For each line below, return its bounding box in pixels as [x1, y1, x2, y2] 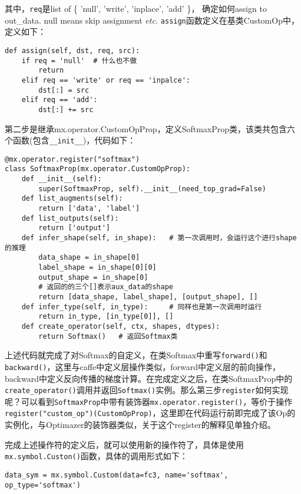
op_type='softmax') [5, 480, 81, 489]
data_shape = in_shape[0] [38, 253, 140, 262]
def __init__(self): [21, 175, 102, 184]
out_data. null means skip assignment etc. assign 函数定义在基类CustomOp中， [5, 14, 299, 26]
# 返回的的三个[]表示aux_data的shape [38, 283, 173, 292]
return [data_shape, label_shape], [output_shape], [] [38, 292, 258, 301]
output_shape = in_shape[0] [38, 273, 148, 282]
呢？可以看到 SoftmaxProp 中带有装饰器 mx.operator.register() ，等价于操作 [5, 395, 293, 407]
